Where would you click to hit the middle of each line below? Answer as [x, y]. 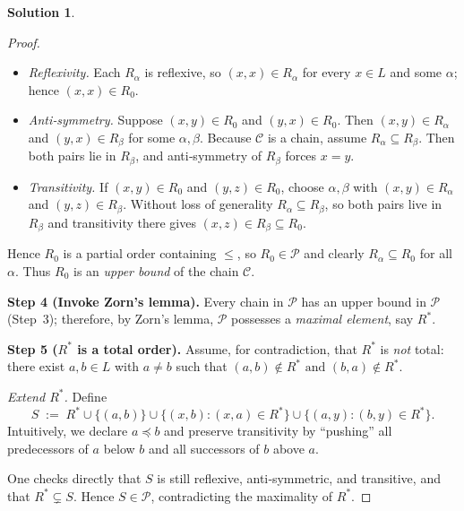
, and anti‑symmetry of [199, 156]
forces [301, 156]
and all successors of [204, 448]
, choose [302, 186]
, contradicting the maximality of [242, 495]
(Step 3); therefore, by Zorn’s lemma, [111, 319]
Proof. [24, 42]
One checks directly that [74, 478]
